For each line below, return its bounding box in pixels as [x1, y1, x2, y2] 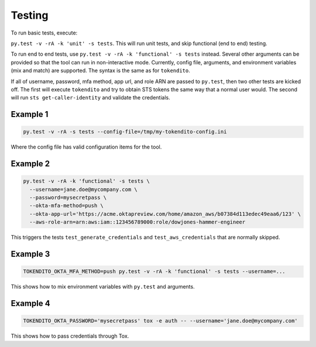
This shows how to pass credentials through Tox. [11, 332, 129, 339]
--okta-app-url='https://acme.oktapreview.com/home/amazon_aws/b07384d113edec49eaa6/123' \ [29, 211, 301, 217]
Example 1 [11, 109, 49, 119]
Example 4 [11, 298, 50, 308]
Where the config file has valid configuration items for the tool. [11, 143, 162, 150]
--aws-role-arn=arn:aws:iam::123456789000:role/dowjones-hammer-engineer [29, 219, 246, 225]
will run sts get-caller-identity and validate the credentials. [11, 94, 171, 101]
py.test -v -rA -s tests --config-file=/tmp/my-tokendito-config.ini [23, 129, 227, 135]
